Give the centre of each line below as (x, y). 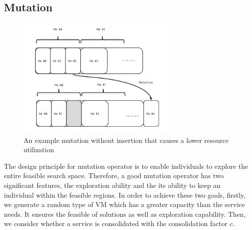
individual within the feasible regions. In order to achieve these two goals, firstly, (125, 195)
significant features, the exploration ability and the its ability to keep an (112, 185)
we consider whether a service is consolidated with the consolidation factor (116, 223)
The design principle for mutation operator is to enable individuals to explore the (126, 166)
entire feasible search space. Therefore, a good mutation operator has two (114, 175)
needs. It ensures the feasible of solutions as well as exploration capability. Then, (125, 214)
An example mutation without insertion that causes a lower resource (126, 140)
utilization (39, 149)
